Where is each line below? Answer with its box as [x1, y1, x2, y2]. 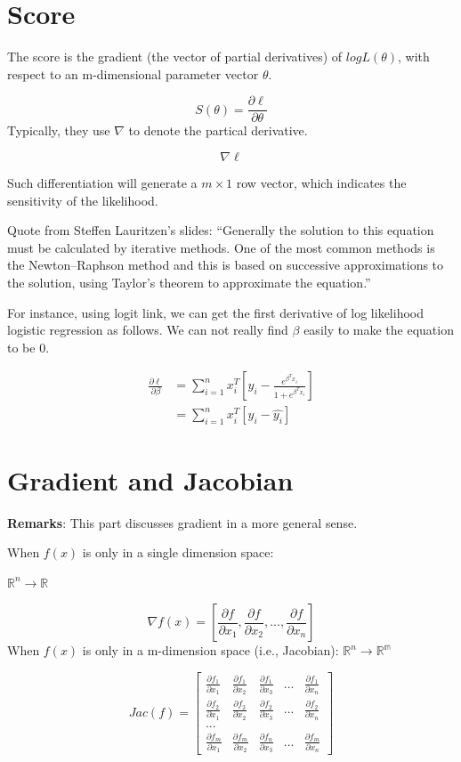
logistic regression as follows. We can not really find [7, 320, 288, 339]
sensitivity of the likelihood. [7, 190, 158, 209]
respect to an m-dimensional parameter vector [7, 64, 259, 83]
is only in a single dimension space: [82, 543, 274, 562]
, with [398, 47, 430, 66]
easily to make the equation [303, 320, 454, 339]
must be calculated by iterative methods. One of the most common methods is [7, 238, 435, 256]
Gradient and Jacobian [7, 461, 294, 498]
